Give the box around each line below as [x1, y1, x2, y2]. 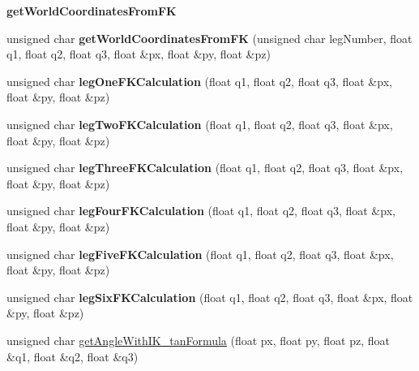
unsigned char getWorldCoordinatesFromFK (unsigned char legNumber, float [6, 29, 413, 46]
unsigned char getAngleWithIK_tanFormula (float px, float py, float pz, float [6, 331, 390, 348]
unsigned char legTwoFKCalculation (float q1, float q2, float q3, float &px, [6, 115, 393, 132]
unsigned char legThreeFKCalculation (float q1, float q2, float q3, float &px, [6, 159, 404, 176]
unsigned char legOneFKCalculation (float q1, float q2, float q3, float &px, [6, 72, 392, 89]
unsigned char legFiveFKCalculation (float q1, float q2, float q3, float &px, [6, 245, 394, 262]
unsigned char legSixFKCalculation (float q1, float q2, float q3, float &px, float [6, 288, 413, 305]
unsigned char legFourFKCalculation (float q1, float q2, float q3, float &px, [6, 202, 395, 219]
